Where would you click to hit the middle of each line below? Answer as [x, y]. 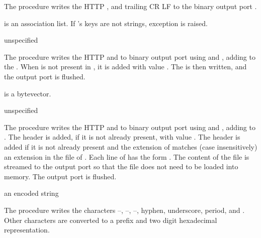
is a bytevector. [28, 93]
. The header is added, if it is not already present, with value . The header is [122, 137]
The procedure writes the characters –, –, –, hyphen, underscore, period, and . [124, 210]
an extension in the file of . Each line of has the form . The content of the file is [127, 156]
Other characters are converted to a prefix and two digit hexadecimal [111, 220]
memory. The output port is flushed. [60, 176]
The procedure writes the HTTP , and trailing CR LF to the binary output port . [130, 6]
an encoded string [31, 193]
